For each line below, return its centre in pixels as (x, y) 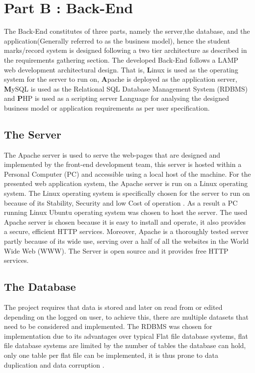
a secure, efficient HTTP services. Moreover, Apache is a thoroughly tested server (126, 231)
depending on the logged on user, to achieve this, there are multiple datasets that (126, 316)
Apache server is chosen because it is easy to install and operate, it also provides (125, 221)
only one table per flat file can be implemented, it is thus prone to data (111, 355)
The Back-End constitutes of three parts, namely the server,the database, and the (127, 31)
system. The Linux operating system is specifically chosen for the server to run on (127, 193)
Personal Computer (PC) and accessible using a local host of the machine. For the (127, 174)
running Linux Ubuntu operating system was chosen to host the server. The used (126, 212)
